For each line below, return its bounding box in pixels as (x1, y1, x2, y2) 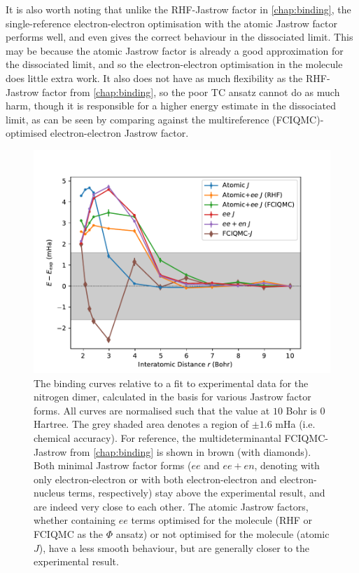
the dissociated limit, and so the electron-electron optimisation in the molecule (6, 57, 343, 72)
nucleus (34, 485, 65, 500)
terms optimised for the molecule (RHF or (131, 513, 312, 527)
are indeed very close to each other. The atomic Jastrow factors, (34, 499, 309, 513)
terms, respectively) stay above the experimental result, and (68, 485, 325, 500)
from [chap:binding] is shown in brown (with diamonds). (70, 444, 311, 459)
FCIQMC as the (34, 527, 104, 541)
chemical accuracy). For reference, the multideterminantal (34, 430, 281, 445)
